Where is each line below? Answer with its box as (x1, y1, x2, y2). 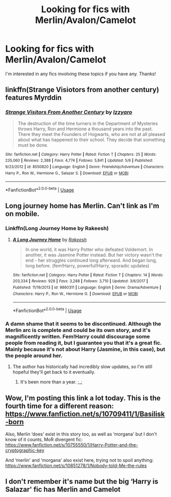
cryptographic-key (5, 447, 45, 453)
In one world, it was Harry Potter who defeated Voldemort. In (25, 246, 153, 253)
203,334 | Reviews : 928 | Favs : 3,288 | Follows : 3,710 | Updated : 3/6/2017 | (12, 279, 149, 284)
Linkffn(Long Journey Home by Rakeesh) (5, 225, 109, 232)
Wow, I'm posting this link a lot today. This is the (5, 394, 161, 402)
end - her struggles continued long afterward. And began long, (25, 257, 157, 263)
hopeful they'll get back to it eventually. (12, 369, 96, 375)
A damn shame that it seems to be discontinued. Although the (5, 320, 161, 327)
